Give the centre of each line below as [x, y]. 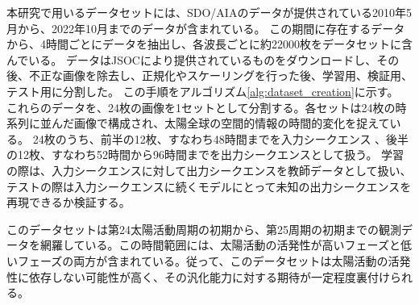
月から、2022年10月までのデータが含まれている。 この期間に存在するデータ [206, 28]
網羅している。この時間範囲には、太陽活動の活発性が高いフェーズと [220, 245]
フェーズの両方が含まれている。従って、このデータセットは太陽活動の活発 [214, 260]
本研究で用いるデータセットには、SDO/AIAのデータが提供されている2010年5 [209, 12]
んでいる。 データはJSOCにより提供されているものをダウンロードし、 [192, 59]
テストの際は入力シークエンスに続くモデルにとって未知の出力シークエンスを [209, 186]
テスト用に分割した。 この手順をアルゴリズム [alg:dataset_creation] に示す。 [203, 91]
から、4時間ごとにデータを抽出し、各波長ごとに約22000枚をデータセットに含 [209, 44]
